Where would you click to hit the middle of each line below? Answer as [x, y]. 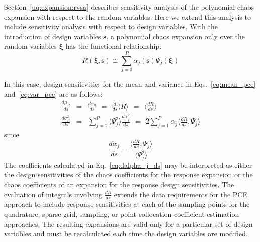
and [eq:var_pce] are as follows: [53, 94]
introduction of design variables [53, 36]
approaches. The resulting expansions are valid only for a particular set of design [128, 224]
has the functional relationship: [114, 46]
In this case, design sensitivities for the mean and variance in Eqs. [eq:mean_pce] [130, 84]
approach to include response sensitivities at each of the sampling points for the [127, 204]
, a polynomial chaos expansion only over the [176, 36]
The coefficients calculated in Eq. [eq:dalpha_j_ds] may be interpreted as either [128, 164]
